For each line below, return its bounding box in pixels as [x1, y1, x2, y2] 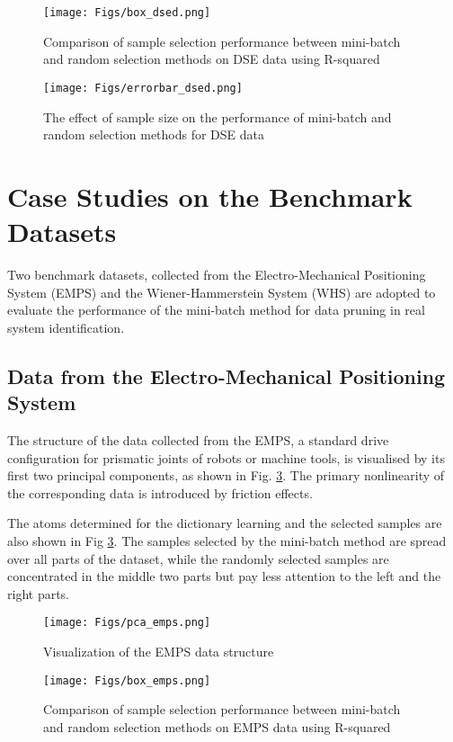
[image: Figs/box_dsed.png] [43, 6, 211, 19]
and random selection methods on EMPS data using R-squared [43, 717, 391, 736]
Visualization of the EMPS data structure [43, 641, 274, 660]
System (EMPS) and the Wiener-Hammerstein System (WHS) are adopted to [7, 282, 436, 301]
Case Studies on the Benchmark [7, 177, 413, 214]
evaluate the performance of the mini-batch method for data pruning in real [7, 300, 425, 319]
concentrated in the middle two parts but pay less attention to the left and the [7, 567, 441, 586]
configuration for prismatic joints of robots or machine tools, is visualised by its [7, 448, 445, 467]
